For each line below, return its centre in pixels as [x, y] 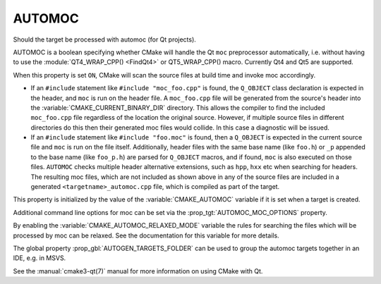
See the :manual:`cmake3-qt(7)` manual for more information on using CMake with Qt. [138, 271]
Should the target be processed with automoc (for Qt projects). [105, 39]
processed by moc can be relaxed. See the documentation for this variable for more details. [146, 235]
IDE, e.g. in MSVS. [40, 258]
